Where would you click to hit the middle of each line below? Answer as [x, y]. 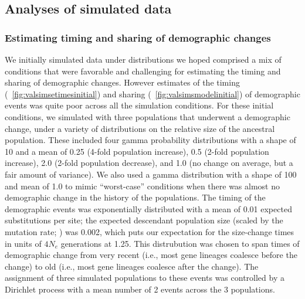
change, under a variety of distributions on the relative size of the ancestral [140, 128]
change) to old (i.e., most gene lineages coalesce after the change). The [132, 266]
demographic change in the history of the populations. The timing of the [135, 197]
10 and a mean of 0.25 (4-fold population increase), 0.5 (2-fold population [137, 151]
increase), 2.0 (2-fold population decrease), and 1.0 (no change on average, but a [149, 163]
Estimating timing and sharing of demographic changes [138, 37]
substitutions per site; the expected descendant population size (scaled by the [144, 220]
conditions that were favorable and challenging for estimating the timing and [143, 71]
